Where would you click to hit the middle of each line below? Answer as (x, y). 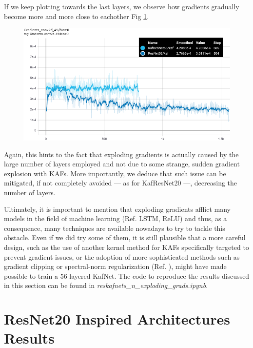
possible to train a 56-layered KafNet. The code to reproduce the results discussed (127, 276)
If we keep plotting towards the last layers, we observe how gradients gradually (122, 6)
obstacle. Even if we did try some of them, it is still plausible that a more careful (125, 237)
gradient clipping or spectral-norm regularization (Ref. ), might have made (115, 266)
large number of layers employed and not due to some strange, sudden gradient (122, 164)
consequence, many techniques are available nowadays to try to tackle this (115, 228)
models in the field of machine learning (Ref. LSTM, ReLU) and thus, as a (116, 218)
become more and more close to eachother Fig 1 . (77, 16)
